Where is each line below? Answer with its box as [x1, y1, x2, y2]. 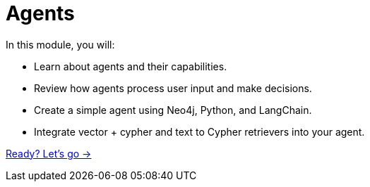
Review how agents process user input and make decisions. [34, 82, 312, 94]
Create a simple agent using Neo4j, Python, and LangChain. [34, 103, 312, 116]
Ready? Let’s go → [6, 147, 92, 160]
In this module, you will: [6, 38, 115, 51]
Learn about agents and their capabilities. [34, 60, 227, 72]
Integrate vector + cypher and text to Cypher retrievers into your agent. [34, 125, 365, 138]
